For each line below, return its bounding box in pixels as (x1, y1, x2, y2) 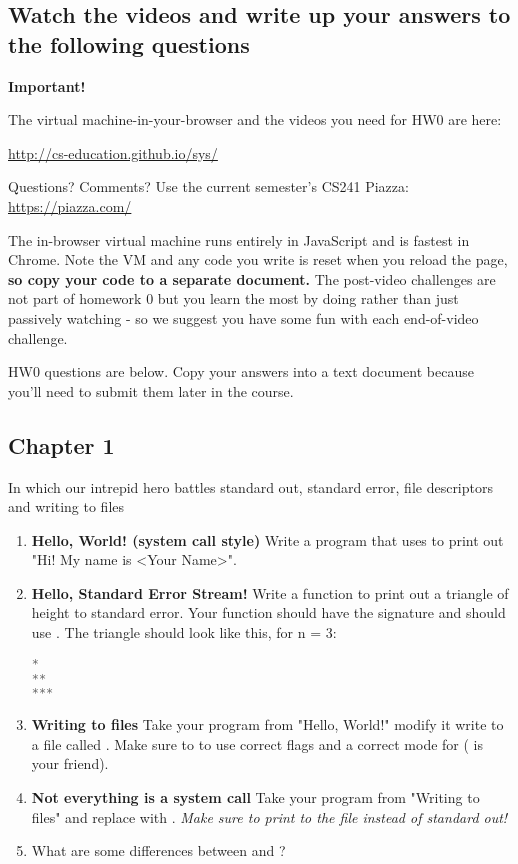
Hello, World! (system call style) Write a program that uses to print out (31, 529, 504, 550)
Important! (8, 75, 86, 96)
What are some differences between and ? (31, 840, 286, 861)
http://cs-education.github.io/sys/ (8, 142, 218, 163)
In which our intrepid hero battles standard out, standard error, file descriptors (8, 476, 494, 497)
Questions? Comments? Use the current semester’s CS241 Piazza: (8, 176, 409, 197)
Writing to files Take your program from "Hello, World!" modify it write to (31, 714, 504, 735)
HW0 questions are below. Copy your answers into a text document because (8, 361, 474, 382)
